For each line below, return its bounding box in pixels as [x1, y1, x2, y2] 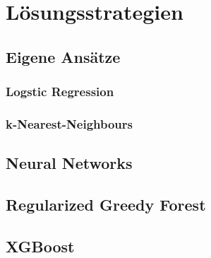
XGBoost [6, 235, 75, 257]
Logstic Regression [6, 83, 114, 100]
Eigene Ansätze [6, 45, 121, 67]
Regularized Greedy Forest [6, 194, 206, 216]
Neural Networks [6, 152, 133, 174]
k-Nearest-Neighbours [6, 115, 133, 132]
